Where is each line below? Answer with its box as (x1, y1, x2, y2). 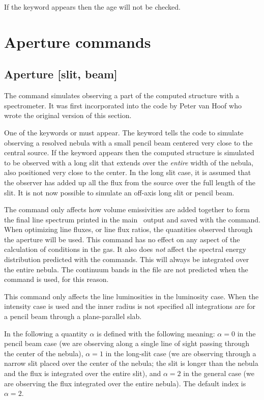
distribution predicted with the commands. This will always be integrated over (4, 254, 249, 265)
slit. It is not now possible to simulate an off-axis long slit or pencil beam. (4, 187, 234, 197)
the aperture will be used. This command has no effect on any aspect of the (4, 234, 240, 244)
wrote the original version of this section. (4, 110, 132, 121)
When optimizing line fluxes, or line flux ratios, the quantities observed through (4, 224, 253, 235)
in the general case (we (183, 368, 254, 379)
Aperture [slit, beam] (4, 66, 118, 82)
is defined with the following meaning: (97, 328, 215, 338)
